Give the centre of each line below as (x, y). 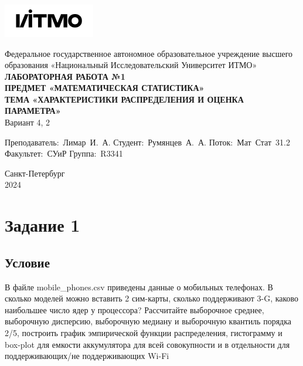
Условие (27, 262)
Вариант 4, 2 (28, 122)
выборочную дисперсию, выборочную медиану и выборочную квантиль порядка (148, 321)
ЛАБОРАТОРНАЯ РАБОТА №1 (65, 76)
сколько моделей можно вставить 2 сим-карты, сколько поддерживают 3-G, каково (152, 298)
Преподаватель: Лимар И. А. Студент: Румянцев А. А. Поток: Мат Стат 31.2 (147, 142)
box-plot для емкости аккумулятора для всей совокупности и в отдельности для (147, 344)
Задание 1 (42, 225)
